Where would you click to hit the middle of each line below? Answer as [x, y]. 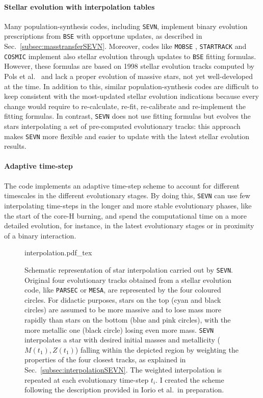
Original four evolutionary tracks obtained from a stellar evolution [128, 280]
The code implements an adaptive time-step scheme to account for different [122, 185]
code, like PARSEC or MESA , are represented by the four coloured [123, 290]
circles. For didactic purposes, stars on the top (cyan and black [123, 299]
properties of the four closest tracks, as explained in [105, 360]
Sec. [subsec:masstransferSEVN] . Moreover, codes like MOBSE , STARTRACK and [125, 46]
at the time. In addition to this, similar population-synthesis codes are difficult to [131, 86]
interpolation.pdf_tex [58, 253]
